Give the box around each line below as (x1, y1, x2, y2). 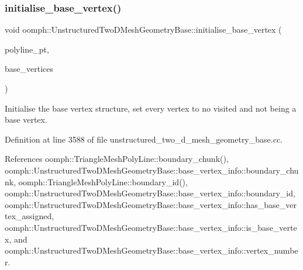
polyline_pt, (5, 43, 49, 55)
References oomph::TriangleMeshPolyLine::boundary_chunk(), (5, 153, 229, 165)
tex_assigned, (5, 210, 54, 222)
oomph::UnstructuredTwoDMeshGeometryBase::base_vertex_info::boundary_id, (5, 187, 295, 199)
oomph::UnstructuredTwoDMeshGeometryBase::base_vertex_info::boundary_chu (5, 164, 299, 176)
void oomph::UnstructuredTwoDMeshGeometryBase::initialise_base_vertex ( (5, 23, 282, 36)
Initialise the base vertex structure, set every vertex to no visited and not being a (5, 102, 297, 114)
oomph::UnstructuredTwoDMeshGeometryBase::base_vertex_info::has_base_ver (5, 198, 297, 210)
